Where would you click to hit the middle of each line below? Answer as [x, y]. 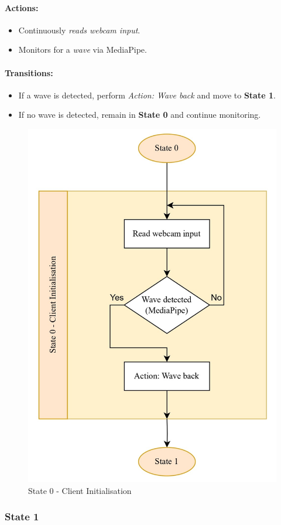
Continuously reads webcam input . [79, 30]
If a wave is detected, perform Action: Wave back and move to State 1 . [147, 95]
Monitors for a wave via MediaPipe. [83, 50]
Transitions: [29, 72]
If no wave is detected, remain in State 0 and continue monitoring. [140, 115]
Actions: [22, 7]
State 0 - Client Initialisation [80, 490]
